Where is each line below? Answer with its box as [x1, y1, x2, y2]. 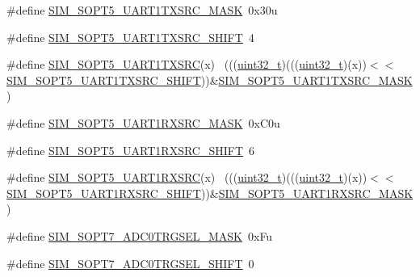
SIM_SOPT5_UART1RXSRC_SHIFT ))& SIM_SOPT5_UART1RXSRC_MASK [6, 184, 414, 201]
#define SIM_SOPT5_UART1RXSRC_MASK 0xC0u [6, 114, 280, 131]
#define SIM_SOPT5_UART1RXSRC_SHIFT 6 [6, 141, 255, 158]
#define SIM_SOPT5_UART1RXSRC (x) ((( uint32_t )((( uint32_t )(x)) [6, 169, 367, 186]
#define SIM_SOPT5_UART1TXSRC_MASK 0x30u [6, 2, 278, 18]
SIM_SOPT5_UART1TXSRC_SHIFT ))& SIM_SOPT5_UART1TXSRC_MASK [6, 71, 413, 88]
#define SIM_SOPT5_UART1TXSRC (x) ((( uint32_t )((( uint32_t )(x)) [6, 56, 367, 73]
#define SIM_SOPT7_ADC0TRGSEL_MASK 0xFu [6, 227, 273, 244]
